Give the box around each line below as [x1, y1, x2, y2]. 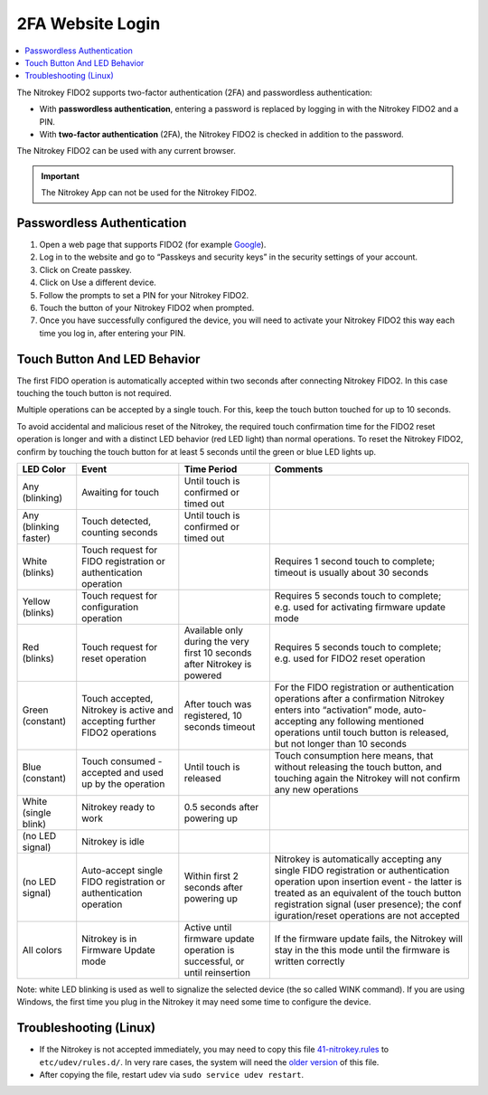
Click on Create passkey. [39, 264, 133, 275]
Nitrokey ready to [81, 800, 155, 813]
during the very [183, 635, 250, 647]
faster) [22, 532, 52, 544]
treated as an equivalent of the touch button [274, 886, 462, 899]
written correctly [274, 955, 345, 968]
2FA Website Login [16, 14, 161, 33]
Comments [274, 462, 324, 475]
